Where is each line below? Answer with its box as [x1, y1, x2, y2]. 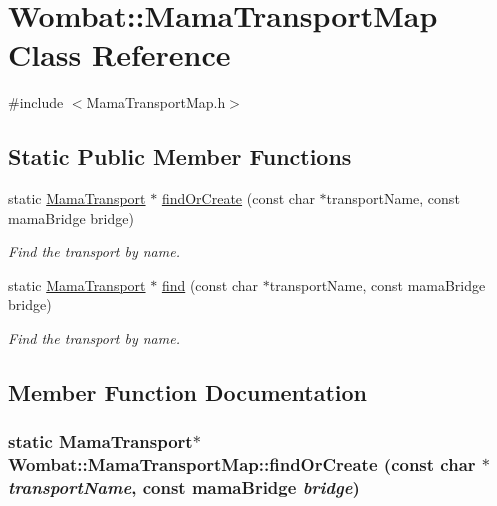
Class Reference [8, 34, 231, 75]
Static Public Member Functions [8, 141, 352, 172]
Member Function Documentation [8, 377, 368, 408]
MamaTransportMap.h [86, 92, 226, 113]
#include [8, 92, 64, 113]
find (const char [161, 274, 259, 295]
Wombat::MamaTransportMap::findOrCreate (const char [8, 452, 476, 477]
